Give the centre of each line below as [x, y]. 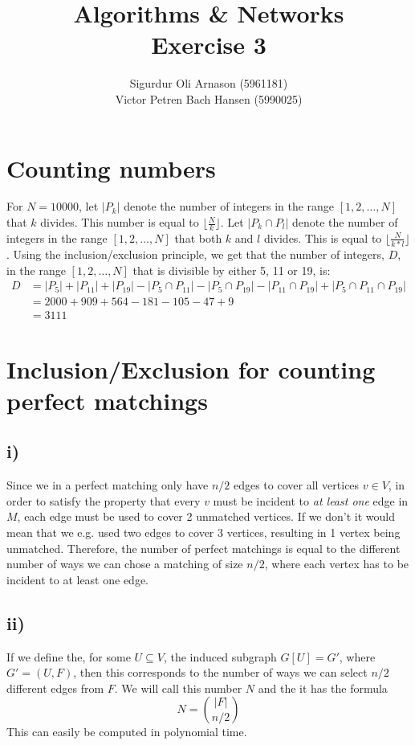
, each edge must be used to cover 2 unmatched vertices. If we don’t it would [206, 516]
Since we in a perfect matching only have [108, 485]
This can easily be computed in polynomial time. [127, 732]
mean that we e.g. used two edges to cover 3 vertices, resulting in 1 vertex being [203, 532]
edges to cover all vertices [296, 485]
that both [198, 237]
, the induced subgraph [220, 656]
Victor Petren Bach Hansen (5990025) [209, 98]
